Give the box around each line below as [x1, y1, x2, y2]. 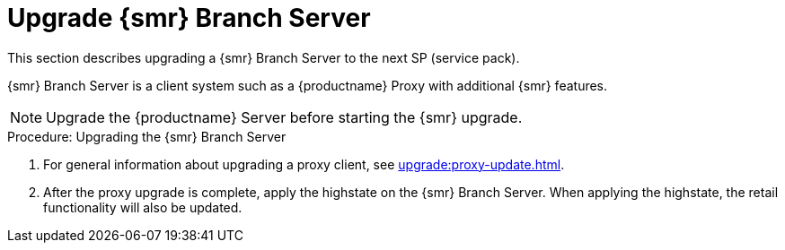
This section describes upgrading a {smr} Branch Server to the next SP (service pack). [7, 49, 520, 65]
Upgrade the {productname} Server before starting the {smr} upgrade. [46, 108, 523, 126]
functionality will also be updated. [43, 199, 243, 215]
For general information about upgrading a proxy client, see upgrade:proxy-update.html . [43, 156, 565, 172]
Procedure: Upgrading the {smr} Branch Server [7, 128, 287, 144]
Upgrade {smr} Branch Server [7, 3, 371, 33]
